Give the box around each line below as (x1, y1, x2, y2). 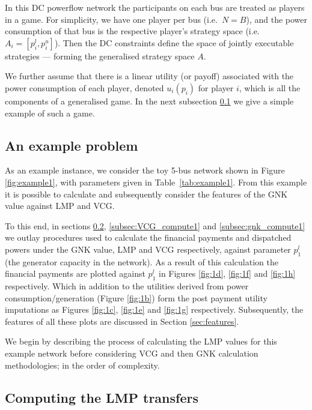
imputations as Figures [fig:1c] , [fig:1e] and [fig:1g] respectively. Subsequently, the (5, 303, 304, 316)
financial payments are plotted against (5, 267, 145, 280)
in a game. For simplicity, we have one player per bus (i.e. (5, 13, 218, 25)
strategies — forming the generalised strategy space (5, 49, 195, 62)
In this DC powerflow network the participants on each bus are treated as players (5, 1, 305, 13)
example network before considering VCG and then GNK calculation (5, 347, 258, 360)
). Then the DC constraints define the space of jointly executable (54, 36, 294, 49)
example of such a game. (5, 106, 95, 119)
